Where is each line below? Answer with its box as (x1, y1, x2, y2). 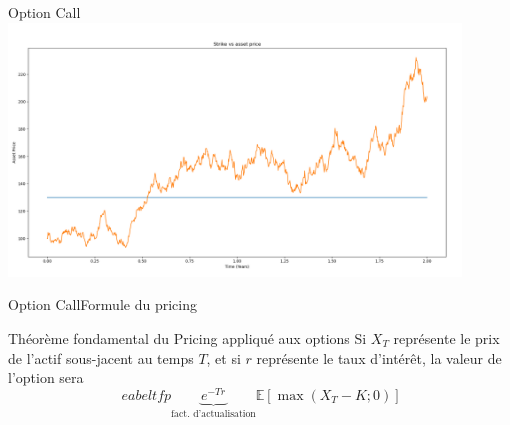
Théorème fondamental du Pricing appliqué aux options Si (8, 328, 367, 348)
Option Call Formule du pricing (8, 294, 197, 315)
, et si (206, 347, 241, 368)
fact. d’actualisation (171, 408, 256, 419)
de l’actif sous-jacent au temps (8, 347, 194, 368)
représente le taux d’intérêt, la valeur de (256, 347, 502, 368)
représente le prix (393, 328, 500, 348)
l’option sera (8, 367, 84, 388)
